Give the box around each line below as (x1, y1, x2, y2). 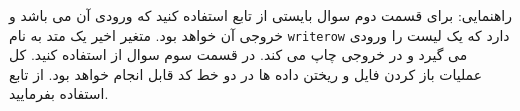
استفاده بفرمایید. (9, 83, 109, 104)
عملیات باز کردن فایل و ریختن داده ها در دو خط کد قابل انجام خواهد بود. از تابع (9, 63, 483, 84)
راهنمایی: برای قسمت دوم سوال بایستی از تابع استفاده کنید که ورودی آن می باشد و (9, 5, 512, 25)
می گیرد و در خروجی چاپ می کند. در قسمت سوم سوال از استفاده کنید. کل (9, 44, 468, 65)
